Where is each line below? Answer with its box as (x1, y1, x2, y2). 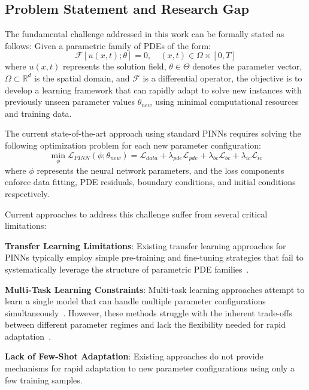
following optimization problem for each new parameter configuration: (5, 138, 262, 151)
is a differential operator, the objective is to (143, 71, 302, 84)
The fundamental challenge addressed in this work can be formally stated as (5, 28, 284, 40)
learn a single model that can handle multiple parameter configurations (5, 295, 266, 307)
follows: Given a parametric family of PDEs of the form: (5, 39, 211, 52)
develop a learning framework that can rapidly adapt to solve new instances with (5, 83, 302, 96)
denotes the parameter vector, (192, 60, 302, 72)
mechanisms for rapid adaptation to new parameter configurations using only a (5, 362, 295, 374)
